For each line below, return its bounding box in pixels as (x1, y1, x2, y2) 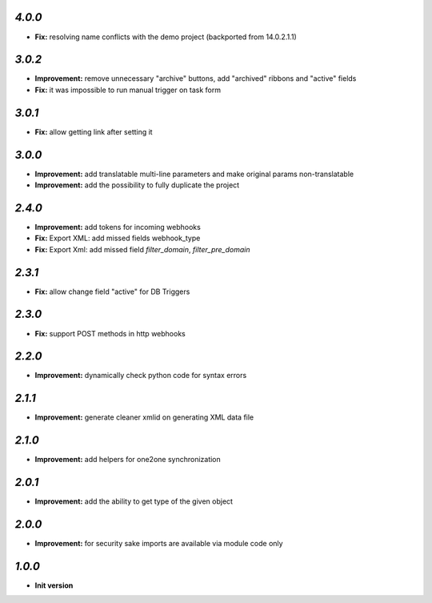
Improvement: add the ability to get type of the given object (34, 496, 234, 506)
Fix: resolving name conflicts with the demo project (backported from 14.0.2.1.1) (34, 32, 298, 42)
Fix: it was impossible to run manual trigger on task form (34, 85, 222, 94)
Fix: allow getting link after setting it (34, 127, 153, 136)
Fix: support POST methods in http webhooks (34, 328, 186, 338)
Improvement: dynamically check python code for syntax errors (34, 371, 247, 380)
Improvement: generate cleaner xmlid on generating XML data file (34, 412, 254, 422)
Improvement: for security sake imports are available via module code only (34, 539, 283, 549)
